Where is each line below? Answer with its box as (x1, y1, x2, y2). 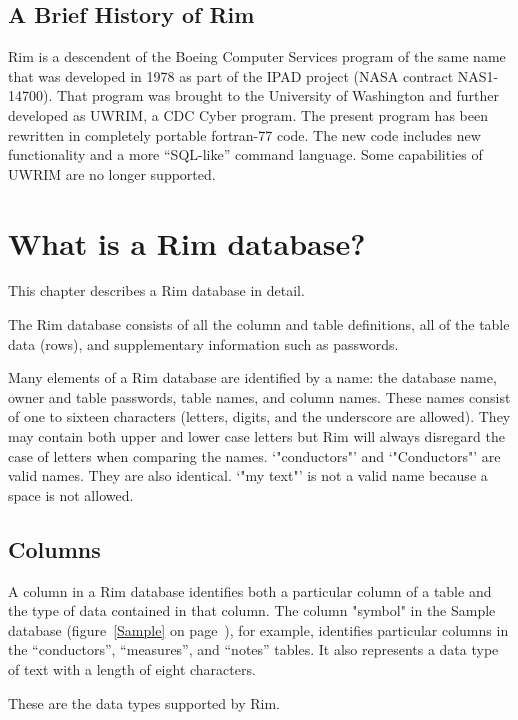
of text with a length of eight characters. (8, 659, 256, 679)
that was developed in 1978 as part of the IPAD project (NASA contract (8, 65, 454, 86)
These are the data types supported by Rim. (8, 692, 280, 713)
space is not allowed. (8, 484, 134, 505)
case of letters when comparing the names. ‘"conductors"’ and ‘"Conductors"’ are (8, 445, 501, 466)
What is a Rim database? (8, 222, 366, 263)
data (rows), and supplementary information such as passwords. (8, 333, 399, 354)
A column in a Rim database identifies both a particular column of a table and (8, 580, 492, 601)
